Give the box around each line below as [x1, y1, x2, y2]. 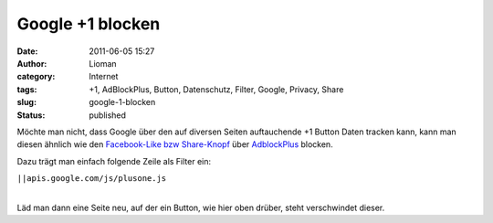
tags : [16, 83, 37, 95]
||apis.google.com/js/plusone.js [16, 174, 167, 184]
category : [16, 71, 56, 82]
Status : [16, 110, 46, 121]
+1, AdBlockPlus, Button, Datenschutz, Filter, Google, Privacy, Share [89, 83, 344, 95]
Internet [89, 71, 119, 82]
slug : [16, 97, 37, 108]
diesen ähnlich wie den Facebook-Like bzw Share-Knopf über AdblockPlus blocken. [16, 139, 333, 150]
